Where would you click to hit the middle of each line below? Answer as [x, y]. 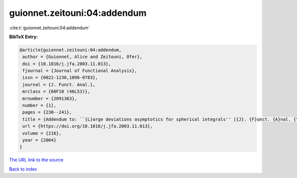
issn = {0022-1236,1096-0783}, [60, 78]
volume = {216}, [42, 133]
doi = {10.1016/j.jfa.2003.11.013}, [67, 64]
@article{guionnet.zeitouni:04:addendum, [71, 50]
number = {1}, [39, 106]
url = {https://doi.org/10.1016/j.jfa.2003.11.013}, [88, 126]
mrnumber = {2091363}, [50, 98]
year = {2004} [39, 140]
